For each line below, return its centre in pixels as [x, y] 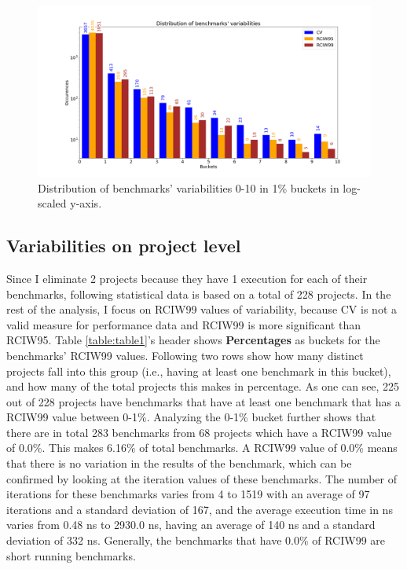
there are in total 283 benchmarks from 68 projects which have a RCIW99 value [199, 432]
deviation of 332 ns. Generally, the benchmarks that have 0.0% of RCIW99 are [196, 540]
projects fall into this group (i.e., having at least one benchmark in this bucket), [199, 371]
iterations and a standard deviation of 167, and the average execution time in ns [200, 509]
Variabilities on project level [124, 246]
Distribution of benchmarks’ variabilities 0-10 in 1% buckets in [189, 187]
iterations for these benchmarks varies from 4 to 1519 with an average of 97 [188, 494]
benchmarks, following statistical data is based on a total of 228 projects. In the [199, 294]
